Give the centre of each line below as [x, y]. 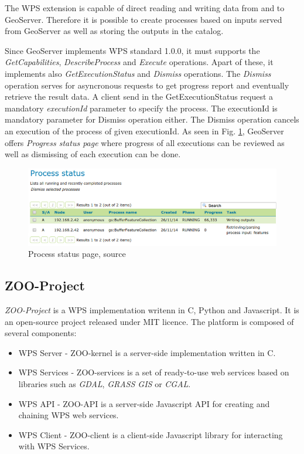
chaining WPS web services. [69, 415]
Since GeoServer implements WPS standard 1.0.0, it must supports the [132, 50]
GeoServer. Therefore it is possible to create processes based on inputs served [144, 19]
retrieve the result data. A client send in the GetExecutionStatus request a [139, 96]
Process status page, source [77, 254]
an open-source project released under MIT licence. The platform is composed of [149, 321]
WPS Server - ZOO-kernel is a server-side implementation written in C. [147, 352]
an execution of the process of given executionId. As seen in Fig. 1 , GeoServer [144, 131]
